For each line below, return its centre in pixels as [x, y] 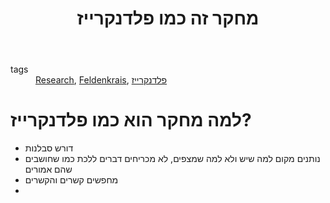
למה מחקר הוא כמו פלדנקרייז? [131, 120]
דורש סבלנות [49, 148]
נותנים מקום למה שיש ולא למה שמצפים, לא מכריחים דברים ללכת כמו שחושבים [172, 159]
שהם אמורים [48, 169]
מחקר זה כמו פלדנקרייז [168, 18]
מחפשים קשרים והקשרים [71, 180]
